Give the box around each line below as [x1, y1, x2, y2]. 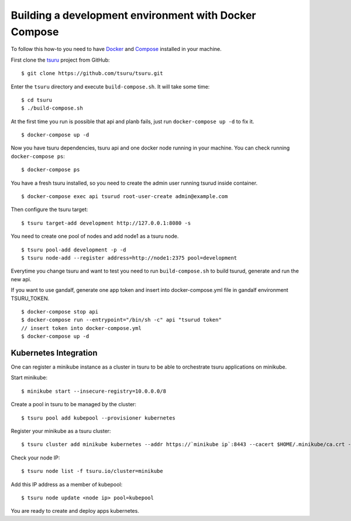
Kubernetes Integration [11, 348, 98, 357]
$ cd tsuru [21, 97, 53, 103]
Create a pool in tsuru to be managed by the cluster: [11, 401, 137, 408]
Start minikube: [11, 374, 48, 381]
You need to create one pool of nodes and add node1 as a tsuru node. [11, 233, 179, 240]
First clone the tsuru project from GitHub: [11, 56, 111, 63]
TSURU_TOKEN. [11, 295, 50, 302]
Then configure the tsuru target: [11, 206, 88, 213]
